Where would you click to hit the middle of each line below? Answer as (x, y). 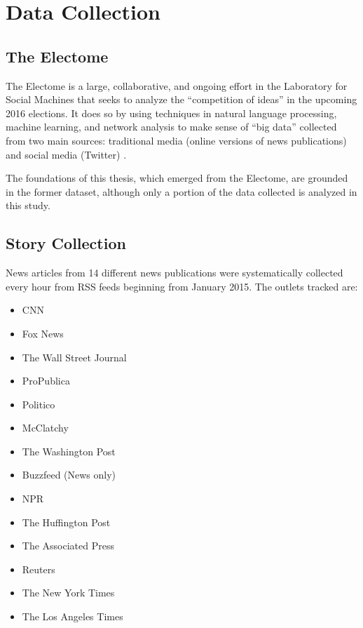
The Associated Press (68, 546)
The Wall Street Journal (74, 357)
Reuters (39, 569)
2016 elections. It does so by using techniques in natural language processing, (171, 113)
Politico (39, 404)
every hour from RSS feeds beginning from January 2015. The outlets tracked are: (182, 286)
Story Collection (66, 243)
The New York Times (68, 593)
